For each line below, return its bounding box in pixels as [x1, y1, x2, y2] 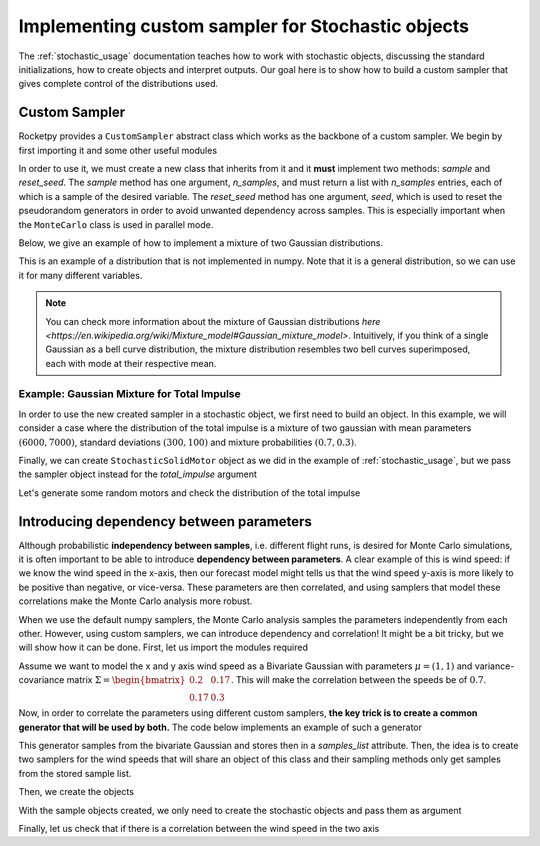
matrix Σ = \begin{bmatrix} [66, 674, 186, 686]
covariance [18, 674, 65, 686]
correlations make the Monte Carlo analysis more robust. [18, 595, 253, 607]
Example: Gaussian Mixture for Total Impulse [18, 387, 242, 401]
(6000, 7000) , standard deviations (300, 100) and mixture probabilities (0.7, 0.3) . [18, 436, 357, 448]
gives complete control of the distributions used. [18, 78, 219, 90]
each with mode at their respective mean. [45, 357, 217, 369]
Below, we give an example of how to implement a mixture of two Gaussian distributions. [18, 236, 384, 249]
